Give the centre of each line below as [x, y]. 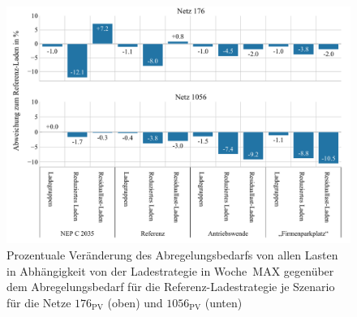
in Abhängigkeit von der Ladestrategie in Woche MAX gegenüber [170, 270]
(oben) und [135, 302]
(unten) [224, 302]
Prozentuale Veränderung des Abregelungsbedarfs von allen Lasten [172, 254]
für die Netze [39, 302]
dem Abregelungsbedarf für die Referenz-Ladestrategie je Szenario [171, 287]
